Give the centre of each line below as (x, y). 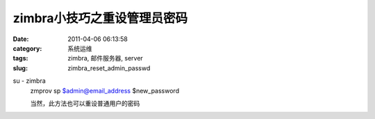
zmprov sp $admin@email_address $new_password (105, 90)
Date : (21, 39)
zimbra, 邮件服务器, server (106, 58)
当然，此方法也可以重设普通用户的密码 (85, 103)
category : (27, 48)
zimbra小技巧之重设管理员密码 (100, 18)
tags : (20, 58)
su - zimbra (30, 81)
